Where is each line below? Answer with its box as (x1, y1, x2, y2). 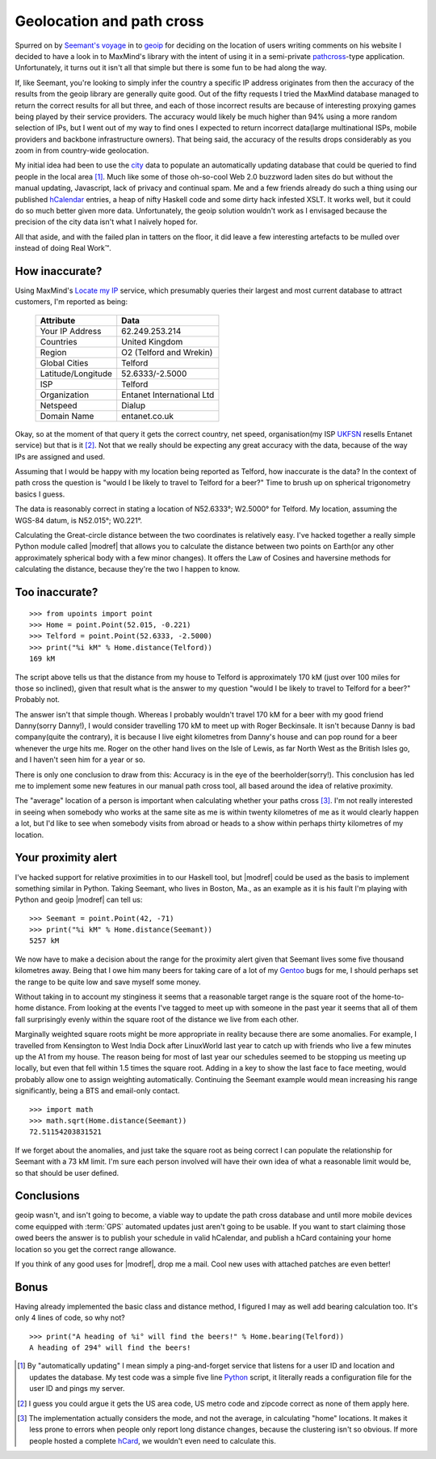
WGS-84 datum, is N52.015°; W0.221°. (15, 515, 143, 525)
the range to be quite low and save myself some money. (15, 977, 201, 987)
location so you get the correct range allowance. (15, 1244, 177, 1254)
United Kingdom (121, 336, 183, 347)
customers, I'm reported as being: (15, 297, 128, 307)
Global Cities (40, 357, 89, 368)
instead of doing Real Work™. (15, 243, 112, 253)
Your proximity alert (15, 851, 117, 865)
